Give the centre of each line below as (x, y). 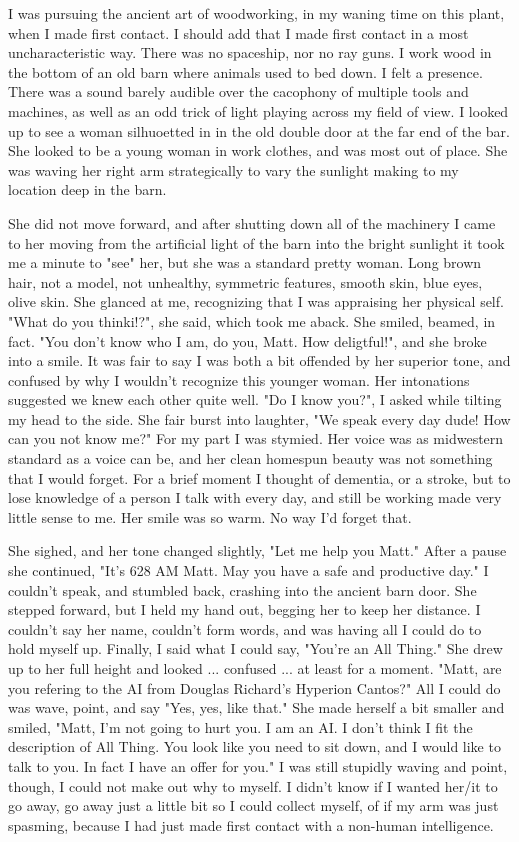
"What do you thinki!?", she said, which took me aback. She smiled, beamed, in (252, 320)
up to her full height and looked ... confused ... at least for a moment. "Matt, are (255, 668)
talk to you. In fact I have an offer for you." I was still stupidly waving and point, (258, 765)
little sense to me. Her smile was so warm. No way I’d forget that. (210, 516)
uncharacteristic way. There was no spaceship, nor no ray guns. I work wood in (250, 52)
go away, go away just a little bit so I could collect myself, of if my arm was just (253, 805)
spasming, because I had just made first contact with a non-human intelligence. (251, 824)
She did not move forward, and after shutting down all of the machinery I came (252, 222)
